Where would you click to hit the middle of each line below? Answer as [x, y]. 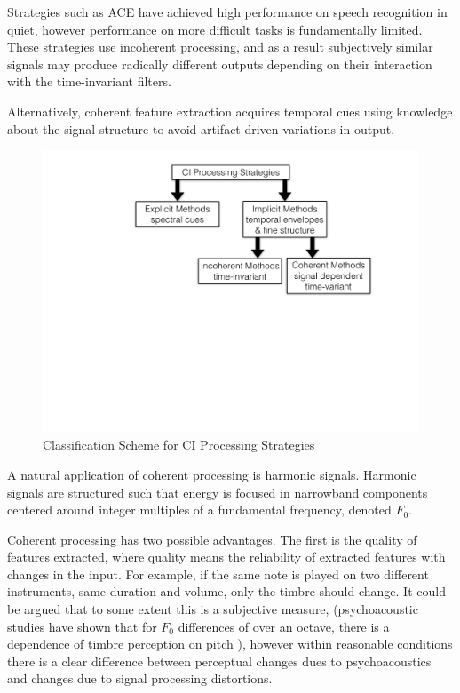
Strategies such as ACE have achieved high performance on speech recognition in [227, 12]
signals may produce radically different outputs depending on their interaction [220, 64]
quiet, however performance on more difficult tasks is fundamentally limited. [215, 29]
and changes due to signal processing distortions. [140, 678]
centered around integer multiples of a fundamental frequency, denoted [199, 510]
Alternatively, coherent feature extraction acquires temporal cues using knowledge [230, 111]
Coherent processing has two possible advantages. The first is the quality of [212, 539]
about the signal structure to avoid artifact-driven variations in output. [201, 128]
